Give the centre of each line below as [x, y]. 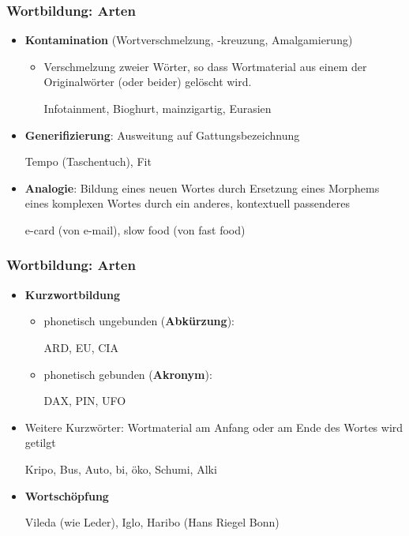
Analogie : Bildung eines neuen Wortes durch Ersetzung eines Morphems [202, 187]
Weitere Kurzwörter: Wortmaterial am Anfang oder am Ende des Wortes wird [214, 427]
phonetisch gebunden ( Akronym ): [128, 374]
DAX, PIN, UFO [85, 401]
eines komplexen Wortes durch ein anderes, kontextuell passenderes [188, 203]
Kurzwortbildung [73, 294]
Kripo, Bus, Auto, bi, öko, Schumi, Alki [121, 469]
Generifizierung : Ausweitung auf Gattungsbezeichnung [162, 135]
